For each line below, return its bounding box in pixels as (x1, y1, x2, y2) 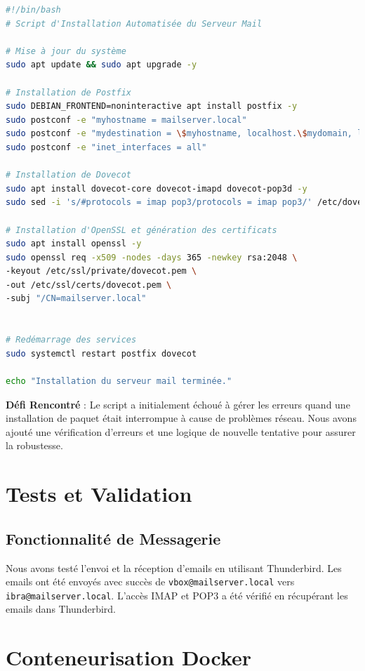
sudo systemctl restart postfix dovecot (6, 348, 197, 359)
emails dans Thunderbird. (6, 602, 116, 616)
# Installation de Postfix (6, 87, 131, 98)
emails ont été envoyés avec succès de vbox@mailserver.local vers (6, 574, 295, 589)
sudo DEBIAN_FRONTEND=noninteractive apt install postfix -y (6, 101, 298, 112)
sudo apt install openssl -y (6, 239, 142, 249)
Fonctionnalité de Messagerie (6, 527, 221, 549)
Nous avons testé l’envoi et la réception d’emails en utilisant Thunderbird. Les (6, 560, 342, 575)
